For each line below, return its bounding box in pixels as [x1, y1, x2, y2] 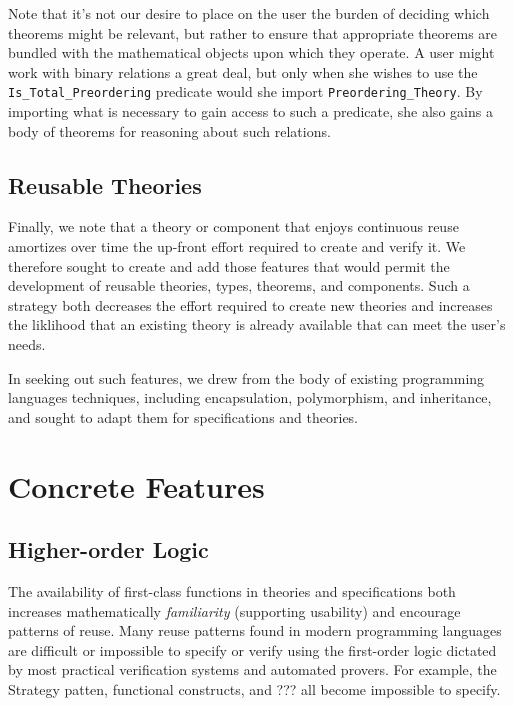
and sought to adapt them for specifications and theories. [8, 406, 359, 427]
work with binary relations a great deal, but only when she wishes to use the [8, 61, 478, 82]
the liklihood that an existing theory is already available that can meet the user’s [8, 314, 506, 335]
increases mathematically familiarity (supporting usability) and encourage [8, 600, 461, 621]
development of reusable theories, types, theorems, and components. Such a [8, 275, 470, 296]
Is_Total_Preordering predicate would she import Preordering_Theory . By [8, 81, 483, 102]
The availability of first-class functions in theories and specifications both [8, 580, 456, 601]
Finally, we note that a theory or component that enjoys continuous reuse [8, 216, 459, 237]
